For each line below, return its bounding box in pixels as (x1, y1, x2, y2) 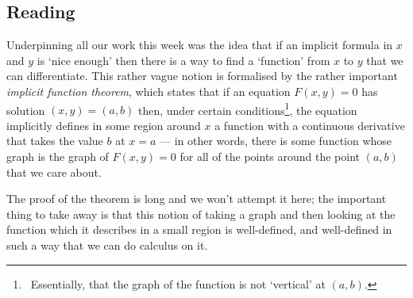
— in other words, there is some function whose (159, 132, 392, 149)
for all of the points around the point (179, 148, 361, 165)
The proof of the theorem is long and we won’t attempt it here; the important (6, 190, 387, 207)
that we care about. (6, 163, 102, 180)
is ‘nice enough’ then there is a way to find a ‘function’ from (37, 52, 330, 68)
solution (6, 101, 45, 118)
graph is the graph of (6, 148, 109, 165)
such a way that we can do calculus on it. (6, 236, 208, 253)
